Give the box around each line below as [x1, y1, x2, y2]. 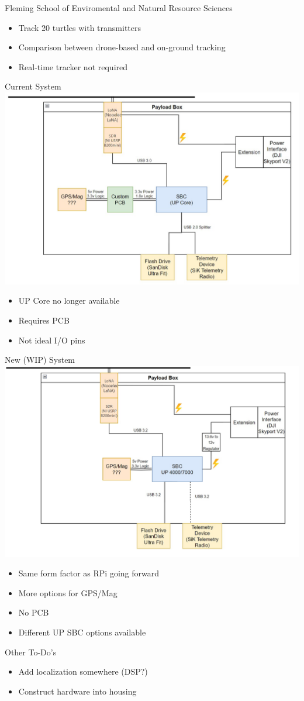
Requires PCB [18, 314, 70, 326]
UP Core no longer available [18, 294, 120, 307]
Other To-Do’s [5, 645, 57, 658]
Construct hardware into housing [18, 685, 137, 697]
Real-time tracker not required [18, 60, 128, 73]
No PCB [18, 606, 49, 618]
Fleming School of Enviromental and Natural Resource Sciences [5, 2, 233, 13]
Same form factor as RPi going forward [18, 567, 159, 579]
